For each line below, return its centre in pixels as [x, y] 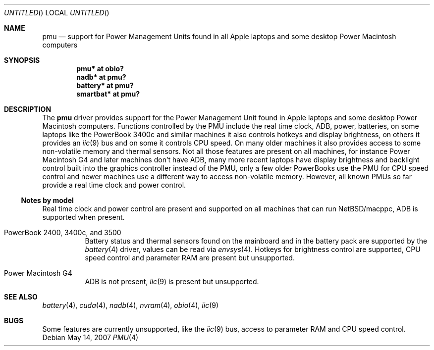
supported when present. [83, 217]
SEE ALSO [21, 297]
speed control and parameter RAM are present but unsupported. [190, 258]
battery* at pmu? [105, 85]
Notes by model [47, 200]
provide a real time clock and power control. [114, 185]
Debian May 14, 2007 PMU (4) [90, 337]
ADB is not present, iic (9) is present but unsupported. [172, 281]
